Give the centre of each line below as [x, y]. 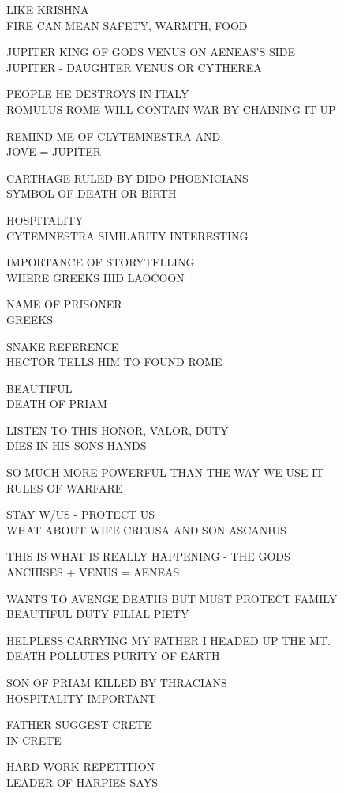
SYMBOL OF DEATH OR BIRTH [92, 193]
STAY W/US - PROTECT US [81, 514]
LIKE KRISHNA [48, 9]
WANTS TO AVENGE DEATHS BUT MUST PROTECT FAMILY [172, 598]
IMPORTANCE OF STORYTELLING [101, 262]
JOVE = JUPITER [54, 151]
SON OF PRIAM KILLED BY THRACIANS [117, 682]
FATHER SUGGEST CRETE [79, 725]
